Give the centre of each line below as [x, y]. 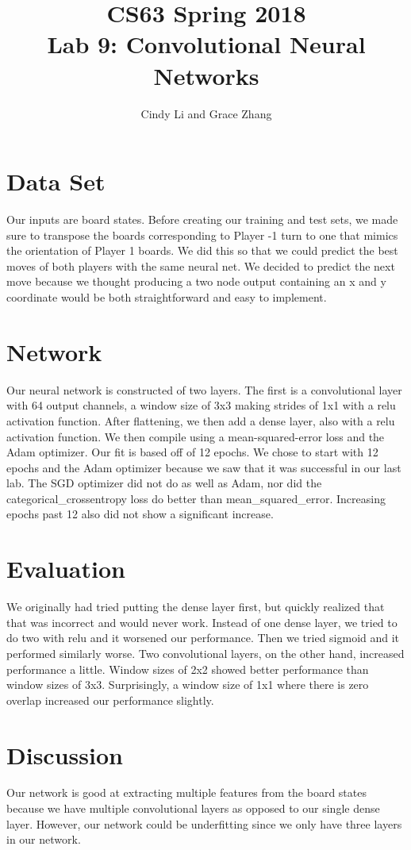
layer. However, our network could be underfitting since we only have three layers [204, 823]
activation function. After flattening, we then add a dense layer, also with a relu [201, 420]
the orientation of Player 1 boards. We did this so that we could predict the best [202, 250]
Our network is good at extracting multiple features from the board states [186, 792]
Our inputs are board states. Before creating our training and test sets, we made [202, 219]
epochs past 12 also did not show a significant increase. [140, 514]
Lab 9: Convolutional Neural [206, 44]
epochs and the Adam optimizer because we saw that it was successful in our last [204, 467]
